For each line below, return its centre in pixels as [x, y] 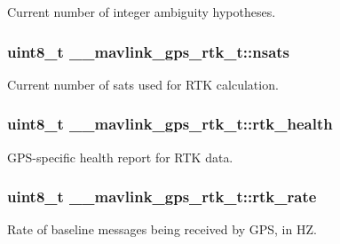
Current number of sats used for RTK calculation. [143, 84]
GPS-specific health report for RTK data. [120, 157]
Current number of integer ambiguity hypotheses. [142, 12]
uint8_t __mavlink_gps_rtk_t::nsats [149, 51]
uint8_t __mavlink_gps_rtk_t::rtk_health [170, 124]
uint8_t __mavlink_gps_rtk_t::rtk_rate [162, 197]
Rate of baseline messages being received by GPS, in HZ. [162, 229]
